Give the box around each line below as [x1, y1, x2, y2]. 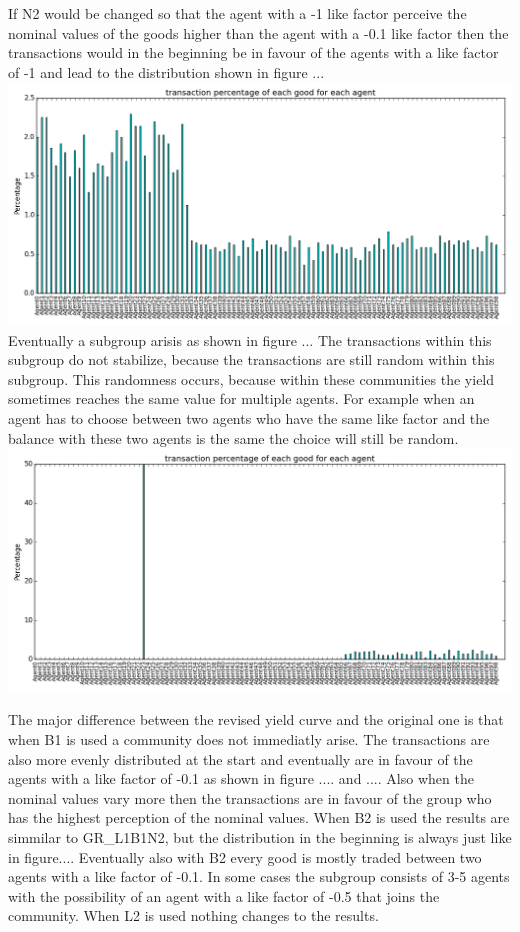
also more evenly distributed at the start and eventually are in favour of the [8, 748, 473, 769]
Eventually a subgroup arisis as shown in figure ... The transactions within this [8, 329, 492, 350]
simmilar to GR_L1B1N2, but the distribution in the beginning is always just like [8, 826, 512, 847]
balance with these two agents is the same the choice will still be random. [8, 427, 459, 448]
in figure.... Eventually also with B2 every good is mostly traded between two [8, 846, 482, 867]
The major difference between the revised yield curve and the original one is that [8, 709, 504, 730]
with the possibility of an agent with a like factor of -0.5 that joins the [8, 885, 440, 906]
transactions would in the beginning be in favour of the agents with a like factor [8, 42, 499, 63]
